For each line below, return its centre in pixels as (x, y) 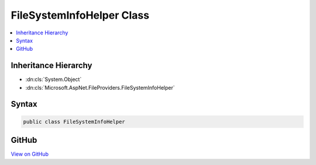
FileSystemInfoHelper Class (80, 15)
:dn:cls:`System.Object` (54, 79)
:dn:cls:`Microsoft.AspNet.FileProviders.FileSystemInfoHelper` (100, 87)
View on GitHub (30, 154)
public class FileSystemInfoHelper (74, 122)
